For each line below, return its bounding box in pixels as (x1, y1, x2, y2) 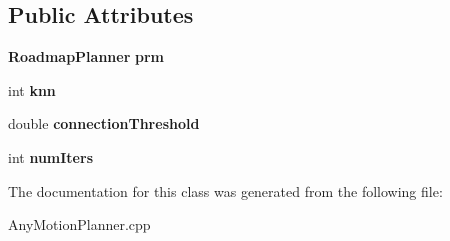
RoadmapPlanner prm (8, 46, 164, 67)
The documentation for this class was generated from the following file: (8, 180, 443, 201)
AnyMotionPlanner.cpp (8, 214, 151, 235)
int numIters (8, 146, 93, 167)
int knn (8, 79, 56, 100)
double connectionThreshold (8, 113, 200, 134)
